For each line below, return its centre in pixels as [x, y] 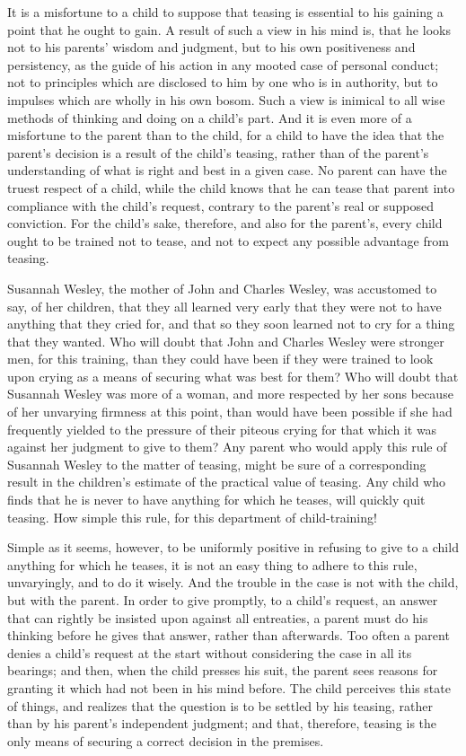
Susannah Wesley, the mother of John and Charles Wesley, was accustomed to [222, 288]
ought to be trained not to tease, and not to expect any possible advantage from [228, 240]
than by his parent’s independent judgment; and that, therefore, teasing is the [222, 723]
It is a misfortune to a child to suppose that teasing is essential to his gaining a [225, 12]
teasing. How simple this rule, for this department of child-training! [192, 517]
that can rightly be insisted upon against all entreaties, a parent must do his [218, 617]
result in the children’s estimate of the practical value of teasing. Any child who [227, 482]
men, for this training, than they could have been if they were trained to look [220, 359]
